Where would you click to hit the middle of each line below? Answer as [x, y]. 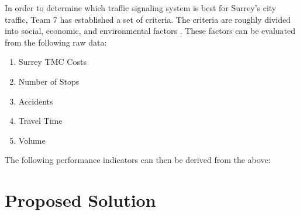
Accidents [36, 101]
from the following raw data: [56, 42]
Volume [32, 140]
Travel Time [40, 121]
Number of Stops [49, 81]
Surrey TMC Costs [52, 62]
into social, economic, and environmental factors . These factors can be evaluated [150, 31]
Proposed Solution [80, 200]
